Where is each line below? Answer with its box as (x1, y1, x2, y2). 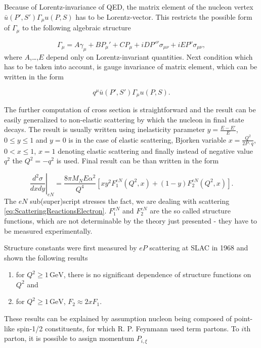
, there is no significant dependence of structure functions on (63, 269, 251, 280)
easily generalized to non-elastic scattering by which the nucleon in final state (4, 114, 244, 124)
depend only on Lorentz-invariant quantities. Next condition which (46, 51, 253, 62)
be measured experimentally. (4, 225, 93, 236)
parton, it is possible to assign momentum (4, 333, 135, 343)
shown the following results (4, 252, 88, 263)
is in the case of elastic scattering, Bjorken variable (68, 134, 226, 145)
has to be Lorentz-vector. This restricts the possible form (75, 11, 252, 22)
